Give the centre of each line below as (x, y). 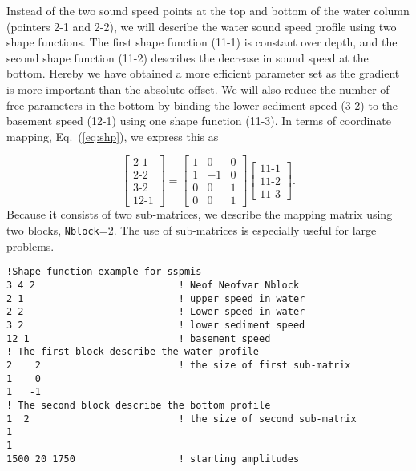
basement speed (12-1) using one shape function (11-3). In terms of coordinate (199, 121)
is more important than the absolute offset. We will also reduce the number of (198, 89)
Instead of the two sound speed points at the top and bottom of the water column (208, 10)
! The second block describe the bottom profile (139, 405)
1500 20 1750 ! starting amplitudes (153, 459)
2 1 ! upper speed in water (156, 298)
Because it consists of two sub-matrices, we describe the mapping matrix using (200, 214)
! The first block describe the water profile (133, 352)
